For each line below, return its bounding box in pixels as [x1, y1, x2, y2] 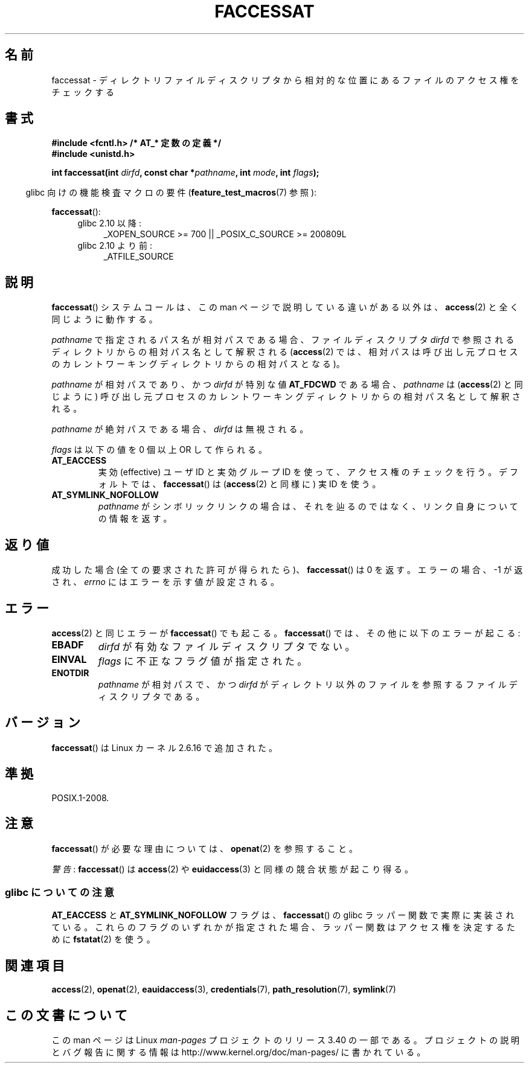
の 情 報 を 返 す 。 [98, 513, 172, 524]
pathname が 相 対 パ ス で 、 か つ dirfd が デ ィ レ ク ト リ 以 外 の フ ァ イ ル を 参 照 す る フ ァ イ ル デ [98, 679, 518, 689]
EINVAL [51, 653, 87, 665]
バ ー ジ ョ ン [5, 715, 80, 731]
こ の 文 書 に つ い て [5, 1007, 127, 1023]
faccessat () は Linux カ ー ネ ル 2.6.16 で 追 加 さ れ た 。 [51, 742, 278, 753]
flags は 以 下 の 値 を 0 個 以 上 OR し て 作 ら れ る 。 [51, 444, 267, 455]
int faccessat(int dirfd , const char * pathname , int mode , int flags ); [51, 167, 319, 178]
